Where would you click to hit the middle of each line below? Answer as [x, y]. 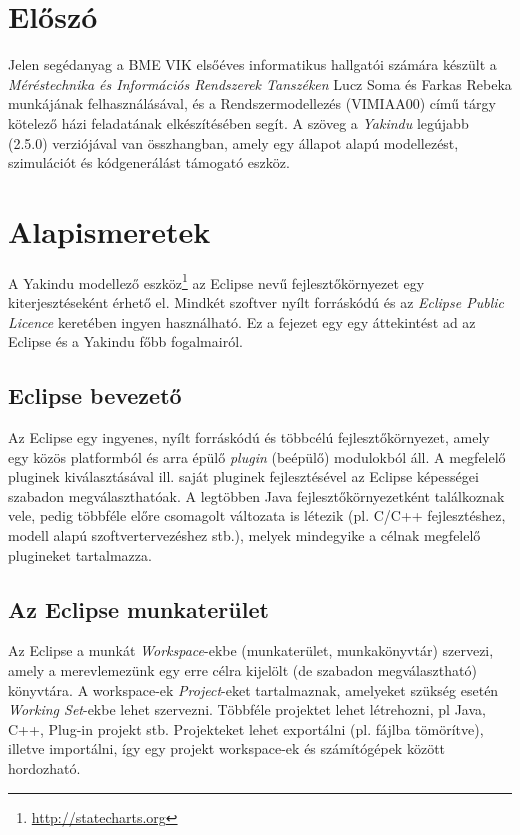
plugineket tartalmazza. [80, 554]
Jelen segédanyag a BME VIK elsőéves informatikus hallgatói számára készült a [252, 64]
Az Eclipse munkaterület [138, 608]
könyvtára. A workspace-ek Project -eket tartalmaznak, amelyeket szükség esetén [253, 689]
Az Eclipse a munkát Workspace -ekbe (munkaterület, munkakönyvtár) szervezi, [251, 650]
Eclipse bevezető [95, 395]
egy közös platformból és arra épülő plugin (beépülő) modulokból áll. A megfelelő [257, 456]
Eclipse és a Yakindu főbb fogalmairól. [125, 341]
